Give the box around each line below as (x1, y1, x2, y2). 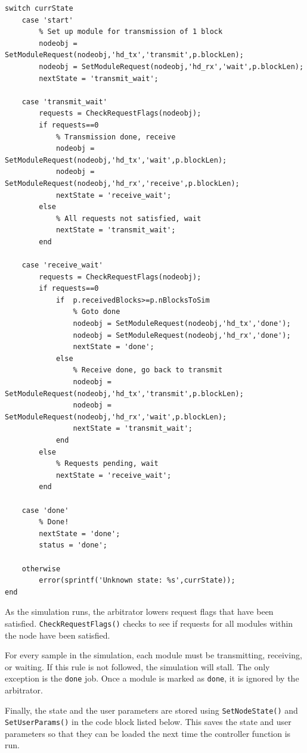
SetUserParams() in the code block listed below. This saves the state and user (5, 715, 292, 728)
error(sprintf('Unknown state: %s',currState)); (39, 576, 235, 585)
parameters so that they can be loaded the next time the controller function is (5, 727, 291, 739)
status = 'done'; (39, 541, 107, 550)
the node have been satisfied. (5, 628, 110, 641)
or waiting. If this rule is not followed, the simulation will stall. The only (5, 660, 270, 673)
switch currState (5, 4, 73, 13)
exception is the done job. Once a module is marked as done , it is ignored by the (5, 672, 299, 684)
